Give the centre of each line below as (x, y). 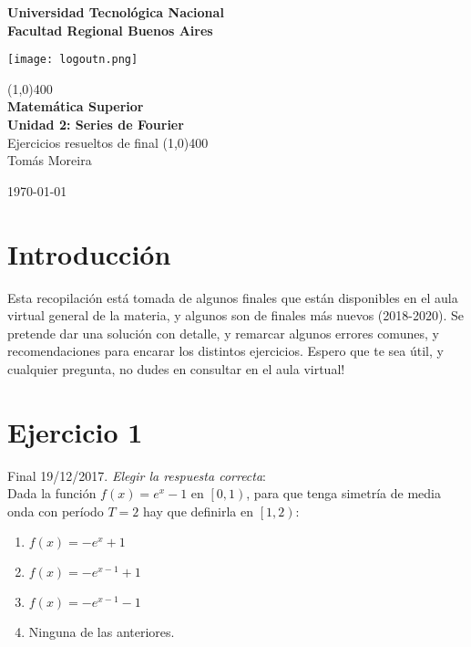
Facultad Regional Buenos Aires (110, 30)
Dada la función (52, 493)
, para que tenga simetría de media (343, 493)
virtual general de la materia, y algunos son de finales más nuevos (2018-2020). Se (235, 315)
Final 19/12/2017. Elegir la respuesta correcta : (137, 475)
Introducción (89, 253)
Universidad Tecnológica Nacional (116, 12)
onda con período (56, 511)
